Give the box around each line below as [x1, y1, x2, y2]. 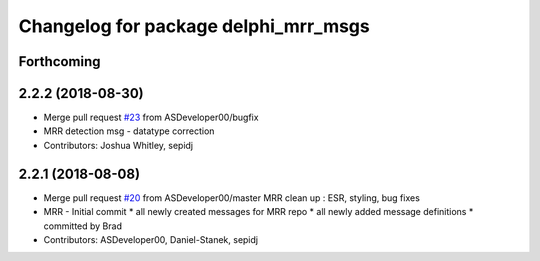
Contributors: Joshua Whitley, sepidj [43, 139, 194, 151]
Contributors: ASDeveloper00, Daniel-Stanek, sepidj [43, 233, 259, 245]
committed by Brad [43, 220, 122, 232]
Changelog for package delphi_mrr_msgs [18, 15, 370, 37]
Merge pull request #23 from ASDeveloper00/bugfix [43, 111, 259, 124]
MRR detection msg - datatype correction [43, 125, 215, 137]
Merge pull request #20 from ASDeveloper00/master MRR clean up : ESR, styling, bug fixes [43, 191, 420, 204]
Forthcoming [18, 53, 101, 70]
